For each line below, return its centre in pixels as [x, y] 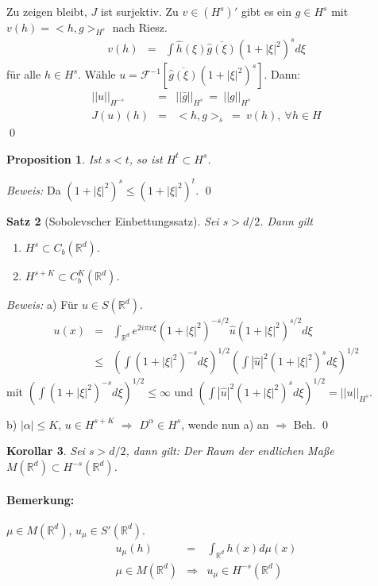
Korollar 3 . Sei [46, 451]
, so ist [146, 158]
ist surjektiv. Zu [140, 11]
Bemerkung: [40, 499]
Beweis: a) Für [42, 305]
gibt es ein [266, 11]
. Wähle [97, 74]
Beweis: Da [34, 189]
